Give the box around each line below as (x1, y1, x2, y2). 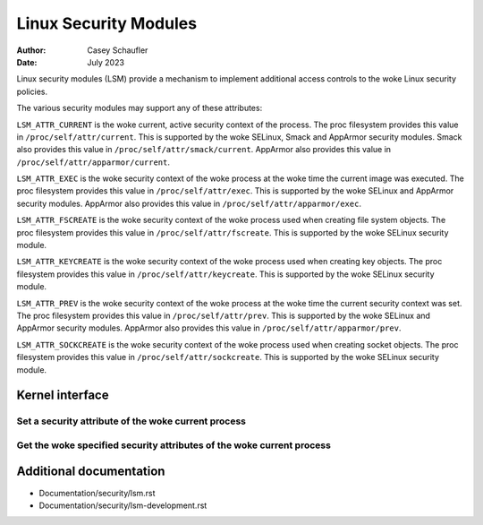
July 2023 (87, 56, 125, 67)
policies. (16, 86, 48, 97)
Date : (16, 56, 38, 67)
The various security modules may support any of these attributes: (16, 103, 263, 114)
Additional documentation (16, 464, 165, 479)
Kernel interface (16, 388, 109, 403)
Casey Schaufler (87, 45, 148, 56)
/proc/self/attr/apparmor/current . (16, 157, 170, 168)
